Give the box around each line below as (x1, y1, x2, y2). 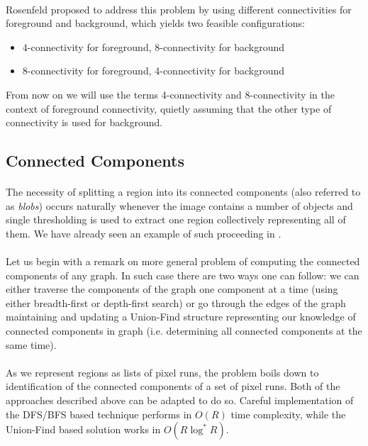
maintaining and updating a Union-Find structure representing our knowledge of (6, 309, 356, 324)
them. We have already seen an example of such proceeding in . (6, 225, 281, 240)
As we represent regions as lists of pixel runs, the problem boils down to (6, 364, 319, 379)
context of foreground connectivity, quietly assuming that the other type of (6, 101, 332, 116)
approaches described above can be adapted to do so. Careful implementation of (6, 393, 354, 408)
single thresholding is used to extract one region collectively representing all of (6, 212, 346, 227)
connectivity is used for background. (6, 115, 163, 130)
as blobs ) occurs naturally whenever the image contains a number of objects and (6, 198, 353, 213)
